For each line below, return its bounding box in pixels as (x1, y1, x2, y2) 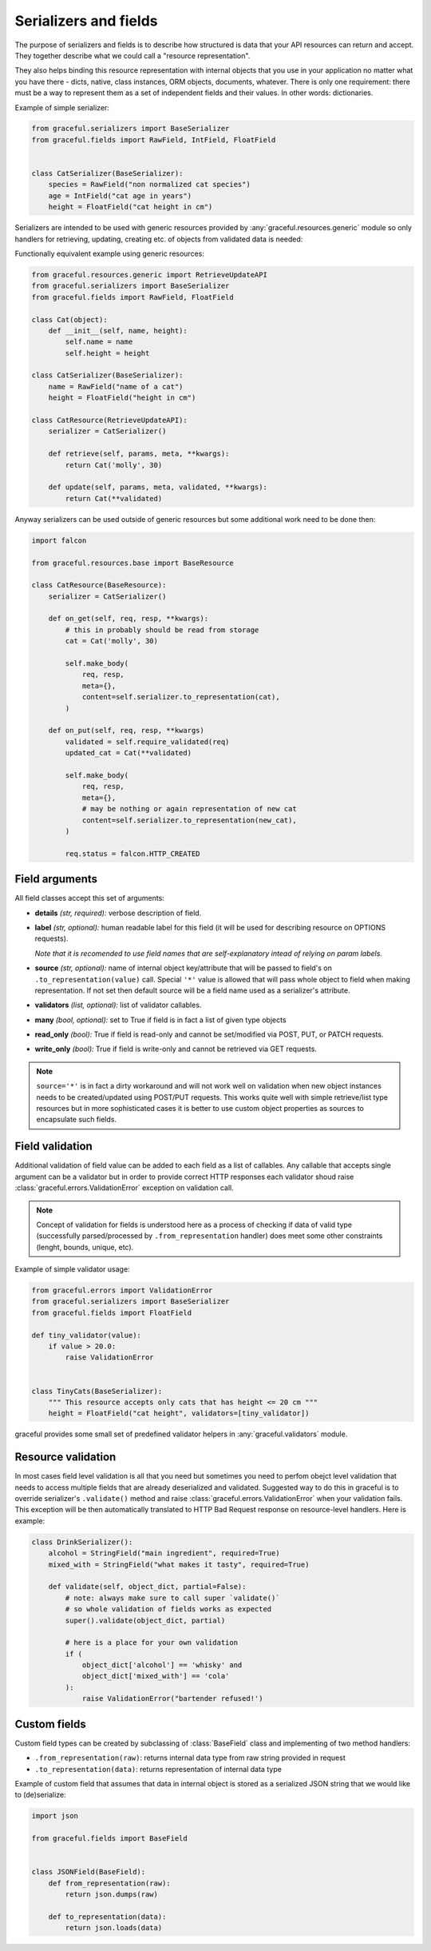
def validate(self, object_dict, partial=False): (48, 1583, 247, 1591)
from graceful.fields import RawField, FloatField (31, 293, 235, 301)
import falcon (31, 536, 87, 545)
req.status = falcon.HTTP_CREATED (65, 849, 200, 858)
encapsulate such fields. (36, 1115, 117, 1125)
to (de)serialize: (14, 1790, 67, 1800)
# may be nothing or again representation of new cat (81, 804, 297, 814)
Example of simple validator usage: (14, 1264, 131, 1274)
